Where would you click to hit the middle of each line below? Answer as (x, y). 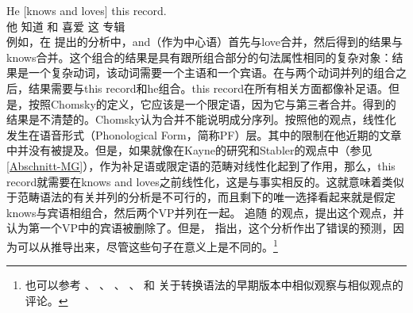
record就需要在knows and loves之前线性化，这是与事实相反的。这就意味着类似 (205, 181)
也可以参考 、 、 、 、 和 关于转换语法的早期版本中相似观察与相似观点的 (214, 285)
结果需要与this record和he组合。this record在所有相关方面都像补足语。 (208, 88)
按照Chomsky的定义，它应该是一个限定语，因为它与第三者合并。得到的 (212, 103)
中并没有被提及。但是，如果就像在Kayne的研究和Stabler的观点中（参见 (189, 150)
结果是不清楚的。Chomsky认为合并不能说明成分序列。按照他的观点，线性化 (201, 119)
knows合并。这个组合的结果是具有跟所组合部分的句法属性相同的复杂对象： (199, 57)
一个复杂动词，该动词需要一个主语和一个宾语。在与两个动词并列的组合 (212, 73)
